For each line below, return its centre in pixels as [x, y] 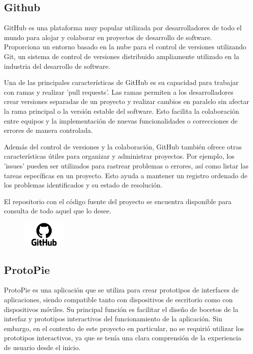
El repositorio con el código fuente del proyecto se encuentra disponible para [118, 201]
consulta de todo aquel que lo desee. [58, 211]
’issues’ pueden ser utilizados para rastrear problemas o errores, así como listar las [126, 165]
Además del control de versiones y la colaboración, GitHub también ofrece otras [123, 146]
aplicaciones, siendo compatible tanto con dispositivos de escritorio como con [118, 299]
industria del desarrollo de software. [57, 66]
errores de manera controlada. [48, 130]
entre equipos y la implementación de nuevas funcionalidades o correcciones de [121, 120]
